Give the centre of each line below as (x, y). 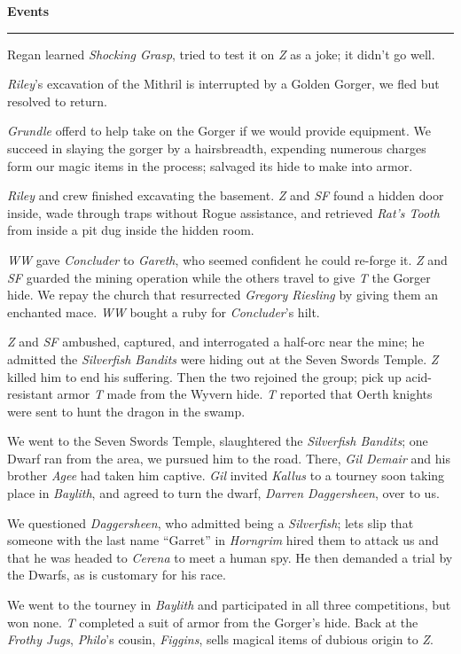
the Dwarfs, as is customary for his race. (117, 575)
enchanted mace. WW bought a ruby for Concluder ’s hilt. (164, 311)
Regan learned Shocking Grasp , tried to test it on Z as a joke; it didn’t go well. (221, 54)
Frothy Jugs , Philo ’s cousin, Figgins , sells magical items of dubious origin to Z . (220, 639)
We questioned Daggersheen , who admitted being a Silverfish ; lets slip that (211, 522)
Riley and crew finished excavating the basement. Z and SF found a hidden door (226, 195)
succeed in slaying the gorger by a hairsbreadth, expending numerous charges (217, 148)
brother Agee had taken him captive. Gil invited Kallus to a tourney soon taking (226, 475)
